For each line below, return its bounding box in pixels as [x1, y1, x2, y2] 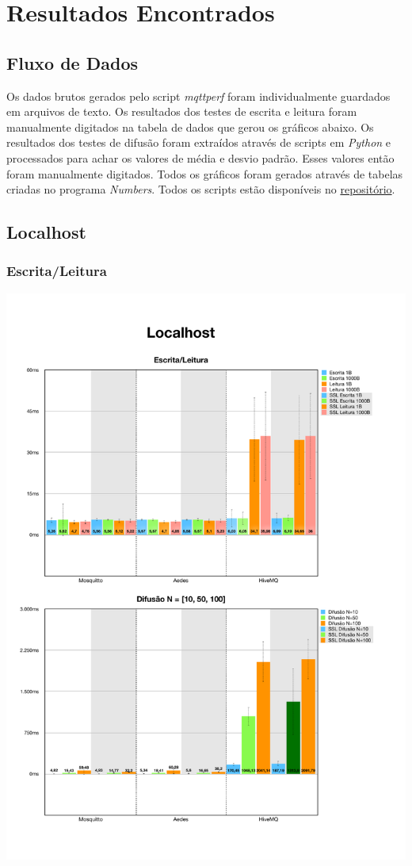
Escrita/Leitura [6, 261, 107, 281]
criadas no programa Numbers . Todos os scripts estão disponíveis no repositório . [6, 181, 395, 197]
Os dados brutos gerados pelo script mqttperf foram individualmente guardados [6, 87, 391, 104]
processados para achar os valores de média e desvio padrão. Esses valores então [6, 149, 395, 166]
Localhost [6, 220, 86, 244]
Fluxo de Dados [6, 50, 139, 75]
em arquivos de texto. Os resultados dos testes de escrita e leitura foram [6, 103, 357, 120]
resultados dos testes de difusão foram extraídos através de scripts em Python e [6, 134, 391, 151]
